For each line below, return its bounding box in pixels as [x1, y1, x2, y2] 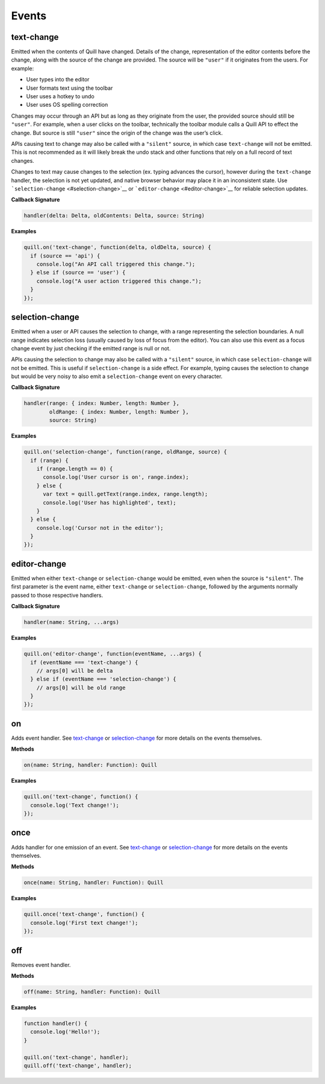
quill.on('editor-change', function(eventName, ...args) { [23, 651, 202, 657]
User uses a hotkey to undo [26, 93, 94, 100]
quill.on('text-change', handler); [23, 1054, 129, 1060]
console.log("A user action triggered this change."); [36, 277, 202, 285]
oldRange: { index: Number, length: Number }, [49, 408, 189, 415]
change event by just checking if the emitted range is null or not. [11, 344, 171, 352]
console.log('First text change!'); [30, 919, 138, 926]
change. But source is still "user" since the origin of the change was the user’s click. [11, 129, 223, 136]
